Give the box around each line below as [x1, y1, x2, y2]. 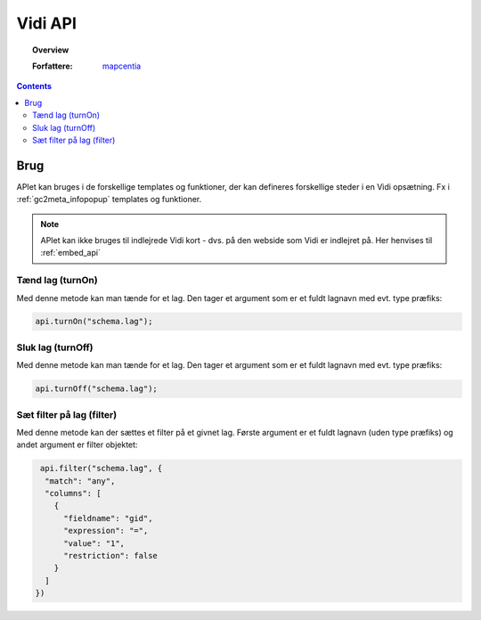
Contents [16, 81, 53, 92]
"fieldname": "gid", [63, 513, 153, 523]
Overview [32, 45, 69, 55]
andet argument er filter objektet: [16, 439, 138, 450]
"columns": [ [45, 488, 102, 499]
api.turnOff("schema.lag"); [35, 384, 158, 394]
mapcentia [102, 61, 142, 71]
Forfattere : [32, 61, 73, 71]
